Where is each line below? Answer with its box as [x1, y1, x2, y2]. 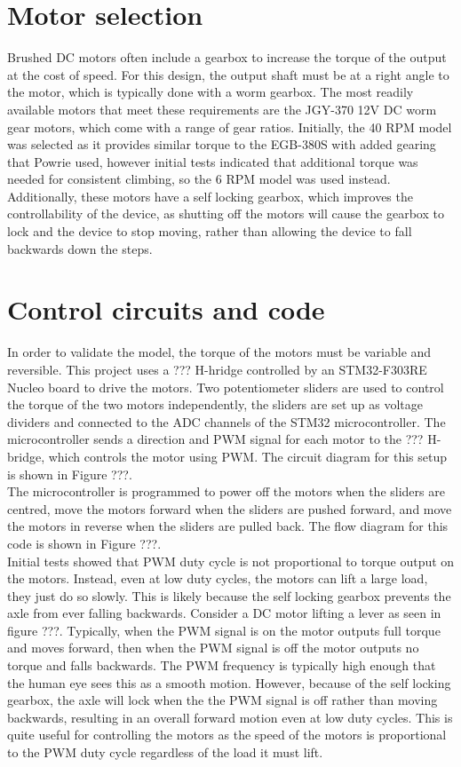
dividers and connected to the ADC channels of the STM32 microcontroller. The [7, 412, 446, 431]
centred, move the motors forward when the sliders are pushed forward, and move [7, 499, 452, 518]
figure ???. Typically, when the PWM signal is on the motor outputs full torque [7, 621, 441, 639]
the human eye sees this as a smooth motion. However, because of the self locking [7, 673, 451, 692]
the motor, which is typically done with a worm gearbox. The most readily [7, 83, 414, 101]
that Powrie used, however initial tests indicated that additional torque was [7, 152, 418, 170]
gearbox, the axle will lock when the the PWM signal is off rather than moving [7, 691, 438, 709]
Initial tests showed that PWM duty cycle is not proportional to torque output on [7, 551, 455, 570]
